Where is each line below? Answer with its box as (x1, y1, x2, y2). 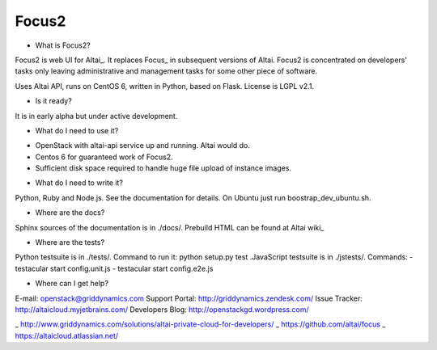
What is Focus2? (35, 40, 91, 50)
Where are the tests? (35, 238, 105, 247)
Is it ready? (35, 96, 72, 106)
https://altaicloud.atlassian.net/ (15, 331, 119, 340)
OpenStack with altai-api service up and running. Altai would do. (35, 141, 251, 150)
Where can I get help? (35, 279, 109, 289)
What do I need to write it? (35, 178, 123, 188)
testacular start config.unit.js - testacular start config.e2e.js (15, 264, 214, 273)
